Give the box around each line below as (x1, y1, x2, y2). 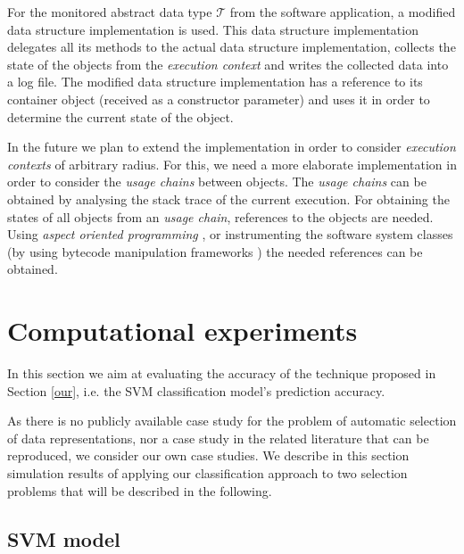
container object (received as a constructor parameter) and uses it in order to (7, 89, 430, 108)
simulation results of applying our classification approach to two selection (7, 464, 408, 482)
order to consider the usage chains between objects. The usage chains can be (7, 172, 427, 191)
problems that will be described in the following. (7, 481, 272, 500)
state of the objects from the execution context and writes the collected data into (7, 54, 449, 73)
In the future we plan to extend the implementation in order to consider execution (7, 137, 456, 156)
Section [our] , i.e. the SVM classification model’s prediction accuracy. (7, 381, 385, 400)
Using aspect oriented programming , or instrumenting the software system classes (7, 225, 453, 244)
